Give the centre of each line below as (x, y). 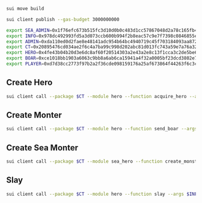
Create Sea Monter (42, 147)
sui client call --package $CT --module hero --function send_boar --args (102, 129)
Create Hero (29, 83)
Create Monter (34, 115)
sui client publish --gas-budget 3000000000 (63, 19)
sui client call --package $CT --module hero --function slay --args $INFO (103, 194)
